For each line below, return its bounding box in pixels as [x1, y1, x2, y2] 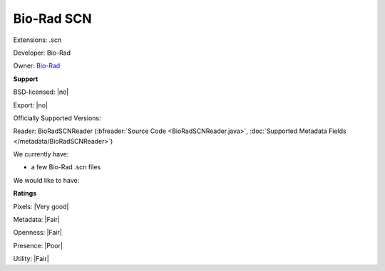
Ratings [13, 189, 37, 198]
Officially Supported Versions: [13, 114, 101, 122]
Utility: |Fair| [13, 255, 49, 263]
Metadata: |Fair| [13, 216, 61, 224]
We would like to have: [13, 176, 80, 184]
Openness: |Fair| [13, 228, 62, 237]
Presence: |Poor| [13, 241, 63, 250]
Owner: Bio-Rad [13, 61, 61, 70]
